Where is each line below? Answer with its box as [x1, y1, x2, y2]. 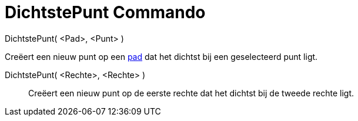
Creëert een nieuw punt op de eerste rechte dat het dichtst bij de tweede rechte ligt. [28, 88, 354, 98]
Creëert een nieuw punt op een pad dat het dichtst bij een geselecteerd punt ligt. [5, 51, 318, 62]
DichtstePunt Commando [5, 2, 206, 22]
